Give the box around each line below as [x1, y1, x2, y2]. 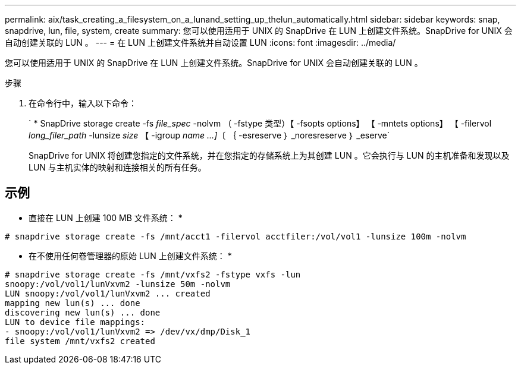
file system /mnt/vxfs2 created [5, 336, 155, 346]
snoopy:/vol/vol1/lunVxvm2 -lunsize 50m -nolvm [5, 279, 231, 289]
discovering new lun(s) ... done [5, 307, 161, 317]
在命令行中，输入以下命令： [29, 98, 137, 108]
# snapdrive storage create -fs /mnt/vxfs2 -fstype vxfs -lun [5, 269, 301, 279]
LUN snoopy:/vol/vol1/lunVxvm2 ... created [5, 288, 211, 298]
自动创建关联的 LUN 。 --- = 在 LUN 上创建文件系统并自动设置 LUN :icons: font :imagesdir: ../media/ [5, 37, 396, 48]
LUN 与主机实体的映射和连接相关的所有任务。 [29, 162, 206, 172]
